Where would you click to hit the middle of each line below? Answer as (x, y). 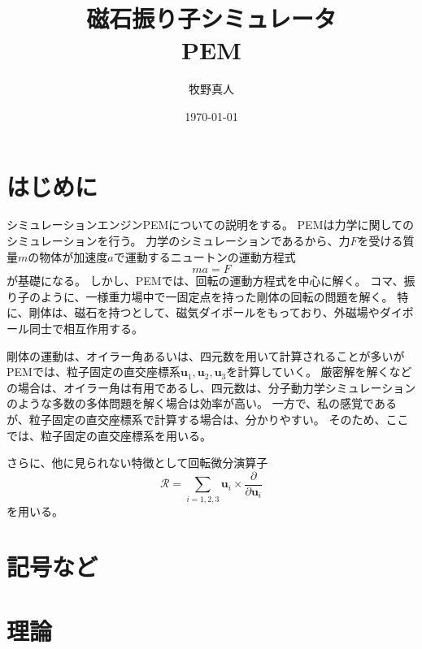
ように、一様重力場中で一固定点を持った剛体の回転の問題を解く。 (217, 296)
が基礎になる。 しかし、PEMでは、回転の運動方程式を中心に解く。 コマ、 (205, 281)
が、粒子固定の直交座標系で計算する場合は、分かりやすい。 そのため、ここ (208, 419)
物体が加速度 (74, 256)
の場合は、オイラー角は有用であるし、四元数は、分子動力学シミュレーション (211, 387)
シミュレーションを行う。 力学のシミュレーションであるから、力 (178, 241)
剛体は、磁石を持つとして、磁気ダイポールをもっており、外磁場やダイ (215, 312)
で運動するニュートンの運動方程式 (204, 256)
